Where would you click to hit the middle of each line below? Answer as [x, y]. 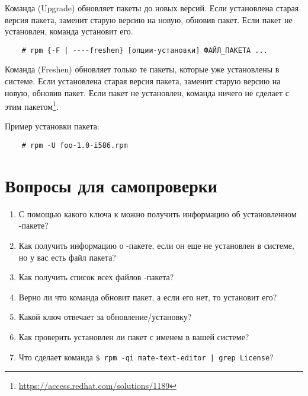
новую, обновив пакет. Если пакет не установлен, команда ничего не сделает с [147, 92]
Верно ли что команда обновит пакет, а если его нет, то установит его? [148, 297]
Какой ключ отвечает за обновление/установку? [105, 317]
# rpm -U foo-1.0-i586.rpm [75, 146]
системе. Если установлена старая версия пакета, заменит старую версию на [143, 81]
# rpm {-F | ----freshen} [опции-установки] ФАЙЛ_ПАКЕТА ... [145, 50]
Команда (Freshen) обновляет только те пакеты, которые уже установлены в [142, 69]
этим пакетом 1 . [32, 105]
